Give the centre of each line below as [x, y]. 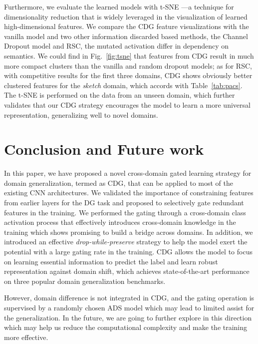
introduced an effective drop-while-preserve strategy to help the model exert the [126, 242]
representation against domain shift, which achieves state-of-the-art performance [127, 271]
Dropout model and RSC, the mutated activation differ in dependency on [117, 46]
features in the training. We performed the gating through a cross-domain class [125, 212]
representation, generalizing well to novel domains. [81, 114]
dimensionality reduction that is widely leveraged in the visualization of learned [126, 16]
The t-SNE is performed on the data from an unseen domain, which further [120, 95]
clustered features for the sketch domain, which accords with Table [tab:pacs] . [123, 85]
